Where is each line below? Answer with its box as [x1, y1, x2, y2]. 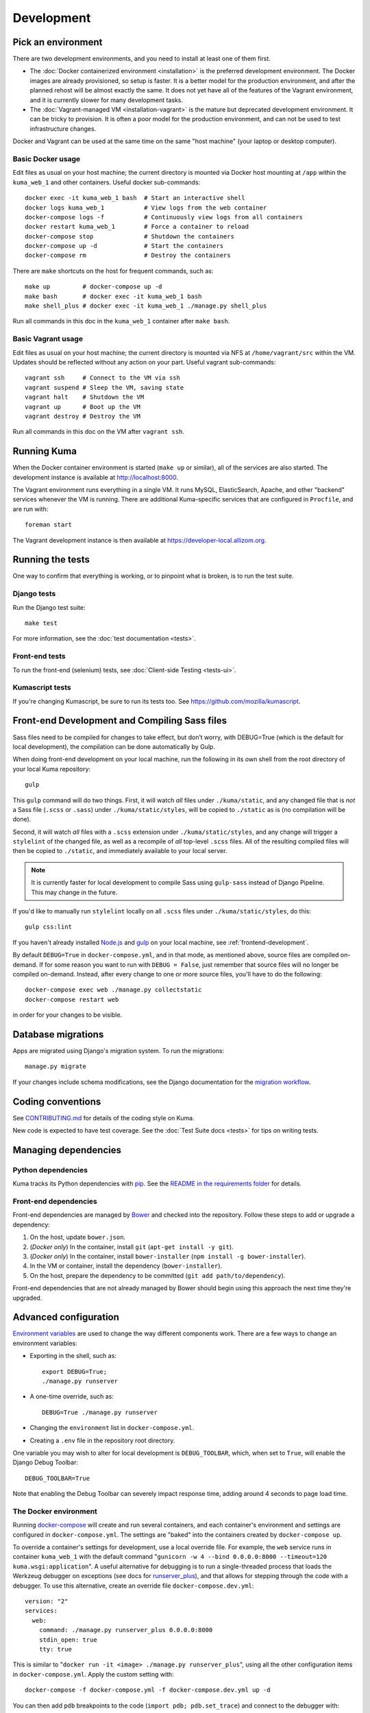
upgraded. [12, 1294, 42, 1302]
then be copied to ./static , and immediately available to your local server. [12, 847, 227, 855]
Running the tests [12, 554, 90, 565]
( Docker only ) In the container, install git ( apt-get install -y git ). [29, 1242, 234, 1250]
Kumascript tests [12, 682, 71, 692]
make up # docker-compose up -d [25, 283, 162, 291]
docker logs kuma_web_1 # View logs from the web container [25, 204, 267, 212]
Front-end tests [12, 652, 66, 661]
